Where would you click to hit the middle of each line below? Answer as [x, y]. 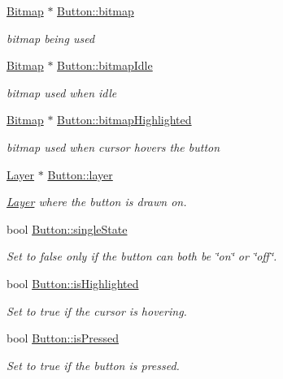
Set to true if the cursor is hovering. [97, 310]
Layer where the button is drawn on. [97, 202]
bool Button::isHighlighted [73, 283]
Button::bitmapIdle [105, 65]
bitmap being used [51, 38]
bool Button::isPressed [63, 338]
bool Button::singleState [67, 228]
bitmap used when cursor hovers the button [113, 146]
